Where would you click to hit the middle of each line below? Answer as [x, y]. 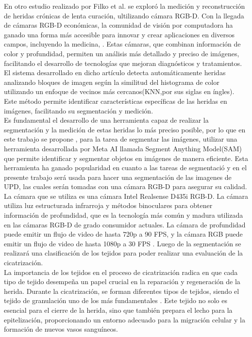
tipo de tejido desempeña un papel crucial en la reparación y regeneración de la [122, 281]
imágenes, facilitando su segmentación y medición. [79, 110]
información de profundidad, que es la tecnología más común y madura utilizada [124, 215]
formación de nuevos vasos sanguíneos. [61, 329]
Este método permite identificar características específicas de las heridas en [116, 101]
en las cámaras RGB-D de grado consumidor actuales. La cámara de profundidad [125, 224]
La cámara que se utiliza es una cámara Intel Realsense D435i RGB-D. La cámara [126, 196]
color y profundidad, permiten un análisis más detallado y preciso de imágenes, [122, 53]
